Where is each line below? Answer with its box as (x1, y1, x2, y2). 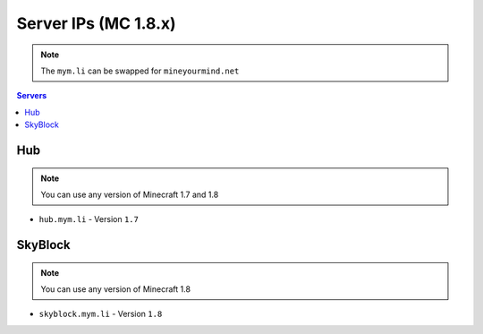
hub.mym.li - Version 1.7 (38, 214, 139, 225)
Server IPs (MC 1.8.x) (16, 13, 176, 33)
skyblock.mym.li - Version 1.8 (38, 309, 163, 320)
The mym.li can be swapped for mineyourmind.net (40, 65, 240, 76)
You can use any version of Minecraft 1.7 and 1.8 (40, 189, 219, 200)
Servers (16, 90, 47, 101)
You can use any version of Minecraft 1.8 (40, 284, 191, 295)
